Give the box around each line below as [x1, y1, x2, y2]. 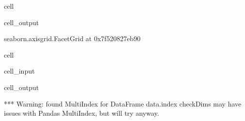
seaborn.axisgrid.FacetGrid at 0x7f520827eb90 [4, 33, 141, 44]
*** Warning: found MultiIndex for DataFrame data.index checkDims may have [4, 98, 242, 108]
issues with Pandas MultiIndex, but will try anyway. [4, 108, 159, 118]
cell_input [4, 66, 35, 76]
